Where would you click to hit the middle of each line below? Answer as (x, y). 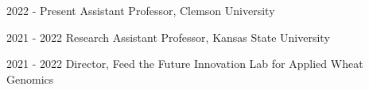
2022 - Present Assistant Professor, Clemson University (141, 10)
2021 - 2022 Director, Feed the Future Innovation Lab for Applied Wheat (185, 64)
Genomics (30, 79)
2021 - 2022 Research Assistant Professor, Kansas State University (168, 37)
